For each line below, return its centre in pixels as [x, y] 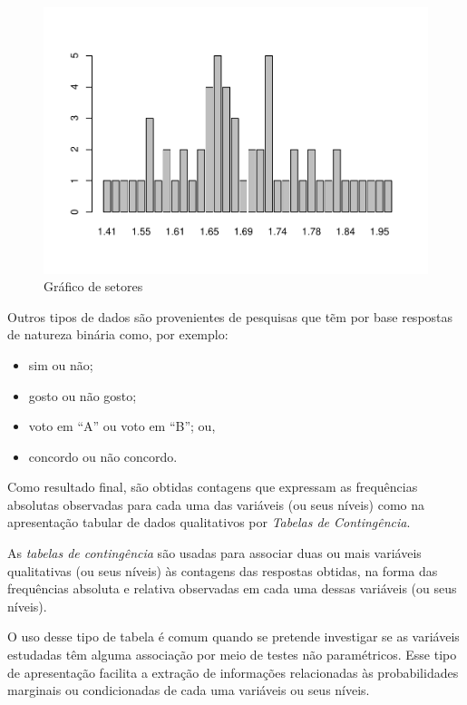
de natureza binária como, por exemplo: [118, 334]
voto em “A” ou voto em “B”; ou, [122, 426]
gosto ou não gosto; [83, 395]
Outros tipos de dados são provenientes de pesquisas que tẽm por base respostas [230, 316]
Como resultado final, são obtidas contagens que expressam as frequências [213, 487]
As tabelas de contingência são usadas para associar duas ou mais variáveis [214, 553]
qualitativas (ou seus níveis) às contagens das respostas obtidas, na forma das [223, 570]
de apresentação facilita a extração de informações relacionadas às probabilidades [233, 672]
